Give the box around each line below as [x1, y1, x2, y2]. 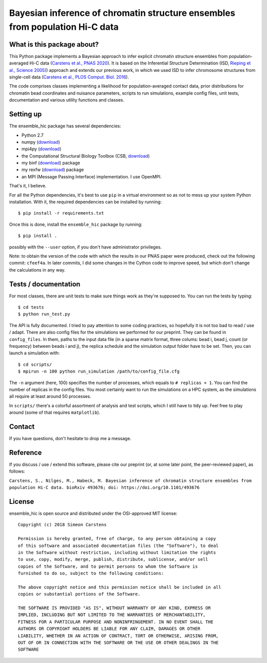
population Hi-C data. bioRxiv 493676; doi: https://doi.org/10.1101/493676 [9, 485, 200, 491]
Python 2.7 [21, 132, 44, 138]
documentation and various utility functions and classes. [9, 97, 125, 103]
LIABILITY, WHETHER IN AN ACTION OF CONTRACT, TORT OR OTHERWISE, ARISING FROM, [18, 633, 219, 639]
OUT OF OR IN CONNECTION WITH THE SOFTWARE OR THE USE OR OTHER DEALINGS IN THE [18, 640, 219, 646]
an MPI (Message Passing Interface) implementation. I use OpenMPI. [21, 173, 162, 179]
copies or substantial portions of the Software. [18, 591, 141, 597]
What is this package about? [9, 40, 99, 49]
